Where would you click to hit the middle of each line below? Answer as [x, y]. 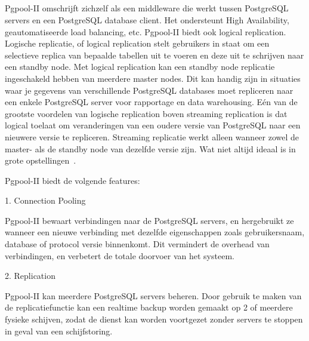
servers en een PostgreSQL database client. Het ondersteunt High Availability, [147, 19]
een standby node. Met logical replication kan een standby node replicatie [140, 67]
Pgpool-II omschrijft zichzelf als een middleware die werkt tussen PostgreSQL [147, 8]
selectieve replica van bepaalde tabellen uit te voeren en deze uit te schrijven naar [154, 55]
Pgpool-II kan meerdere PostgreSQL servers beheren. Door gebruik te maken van [153, 295]
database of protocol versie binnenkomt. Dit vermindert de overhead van [137, 244]
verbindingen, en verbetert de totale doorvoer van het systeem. [120, 255]
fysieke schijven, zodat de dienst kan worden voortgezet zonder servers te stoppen [154, 319]
